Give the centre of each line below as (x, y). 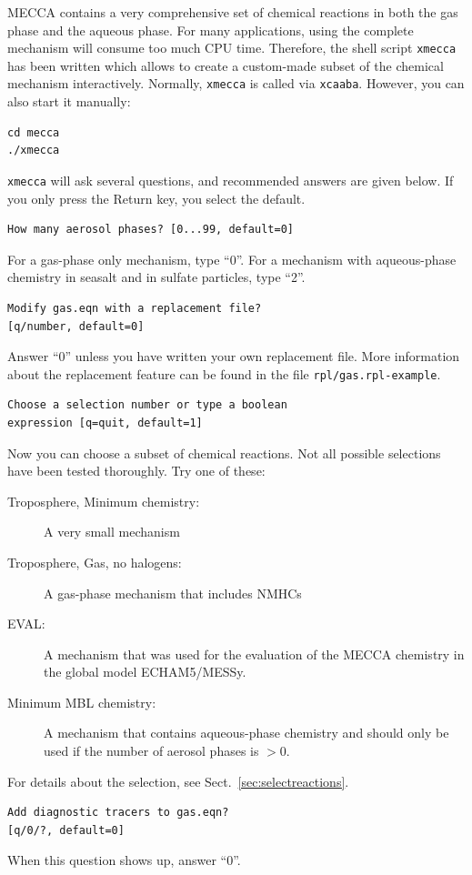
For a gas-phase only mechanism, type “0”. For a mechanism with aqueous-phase (232, 259)
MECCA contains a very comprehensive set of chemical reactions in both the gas (233, 12)
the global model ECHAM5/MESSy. (145, 672)
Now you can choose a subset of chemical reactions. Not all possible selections (224, 453)
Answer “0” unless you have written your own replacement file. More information (234, 356)
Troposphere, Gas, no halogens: (95, 562)
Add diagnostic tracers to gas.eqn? (118, 813)
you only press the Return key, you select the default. (156, 198)
